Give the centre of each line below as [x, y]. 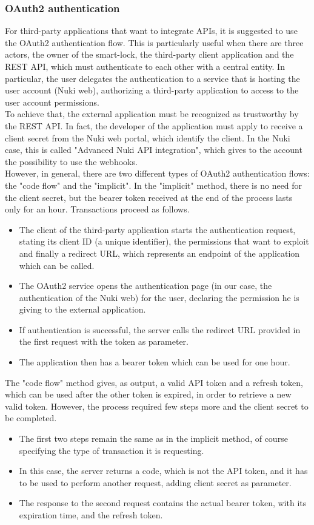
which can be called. [57, 265]
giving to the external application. [82, 309]
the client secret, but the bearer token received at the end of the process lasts [149, 197]
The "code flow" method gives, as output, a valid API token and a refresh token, [154, 382]
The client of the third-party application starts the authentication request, [157, 229]
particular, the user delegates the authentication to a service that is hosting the [152, 78]
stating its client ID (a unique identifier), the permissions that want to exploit [164, 241]
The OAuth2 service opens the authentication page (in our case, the [145, 286]
